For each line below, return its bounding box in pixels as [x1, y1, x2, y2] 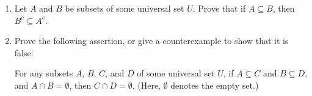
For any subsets [14, 67, 73, 79]
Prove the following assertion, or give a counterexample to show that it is [14, 34, 289, 47]
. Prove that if [192, 2, 246, 14]
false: [14, 46, 34, 59]
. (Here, [132, 78, 161, 91]
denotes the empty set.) [170, 78, 259, 91]
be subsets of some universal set [65, 2, 184, 14]
